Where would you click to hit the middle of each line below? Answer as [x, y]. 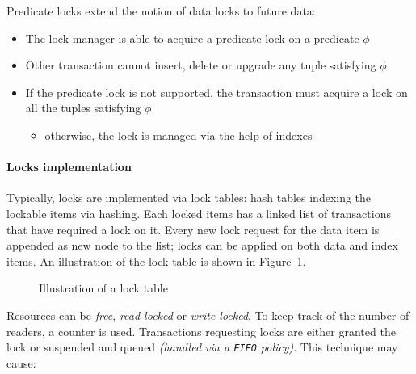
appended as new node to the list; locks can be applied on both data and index [202, 245]
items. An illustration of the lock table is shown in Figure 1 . [156, 261]
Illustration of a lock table [103, 288]
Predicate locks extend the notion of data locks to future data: [161, 11]
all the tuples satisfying [83, 108]
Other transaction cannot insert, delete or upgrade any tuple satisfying [201, 65]
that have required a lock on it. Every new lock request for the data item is [193, 229]
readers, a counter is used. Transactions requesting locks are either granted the [201, 331]
